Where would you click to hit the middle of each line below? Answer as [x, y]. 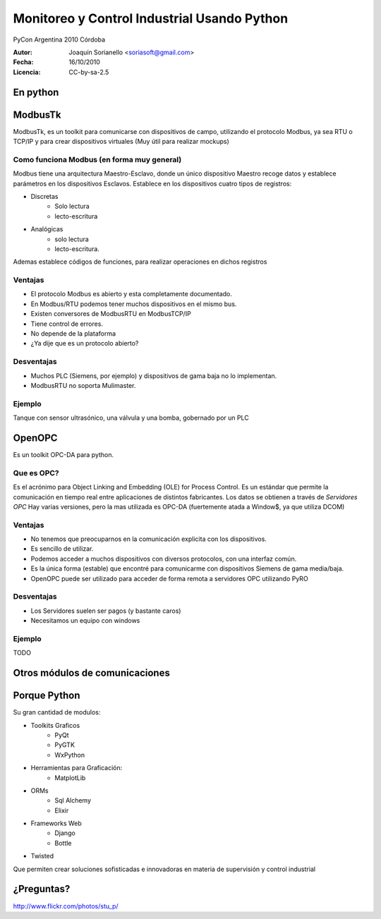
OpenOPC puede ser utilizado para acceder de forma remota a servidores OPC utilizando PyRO [169, 578]
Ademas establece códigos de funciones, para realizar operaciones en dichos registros [140, 262]
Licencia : [27, 72]
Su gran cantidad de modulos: [57, 712]
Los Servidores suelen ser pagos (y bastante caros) [106, 611]
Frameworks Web [56, 823]
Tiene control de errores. [67, 324]
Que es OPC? [36, 473]
